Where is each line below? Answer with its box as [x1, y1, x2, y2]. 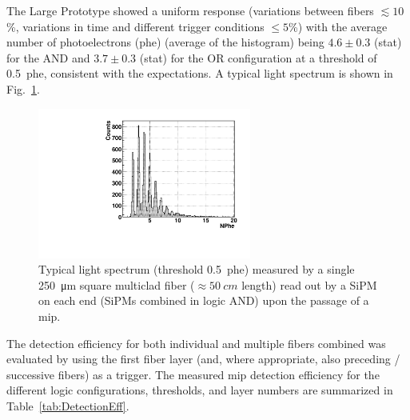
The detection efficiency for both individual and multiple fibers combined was [6, 334, 386, 351]
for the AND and [6, 49, 90, 66]
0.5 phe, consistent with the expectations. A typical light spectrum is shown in [6, 65, 393, 82]
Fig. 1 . [6, 80, 40, 97]
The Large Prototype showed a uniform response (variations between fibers [6, 2, 374, 18]
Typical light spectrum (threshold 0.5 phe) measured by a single [38, 261, 355, 278]
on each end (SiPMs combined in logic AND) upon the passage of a [38, 292, 369, 309]
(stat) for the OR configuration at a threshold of [139, 49, 377, 66]
